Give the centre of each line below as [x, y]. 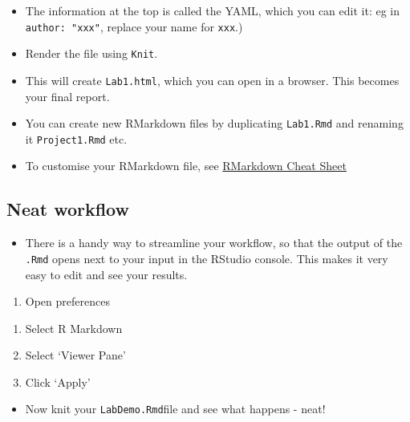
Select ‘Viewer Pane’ [75, 355]
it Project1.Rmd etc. [76, 138]
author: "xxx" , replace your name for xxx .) [134, 26]
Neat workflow [68, 209]
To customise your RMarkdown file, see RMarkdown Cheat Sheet [186, 166]
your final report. [67, 96]
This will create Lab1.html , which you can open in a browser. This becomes [212, 80]
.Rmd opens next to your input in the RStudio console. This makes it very [207, 258]
